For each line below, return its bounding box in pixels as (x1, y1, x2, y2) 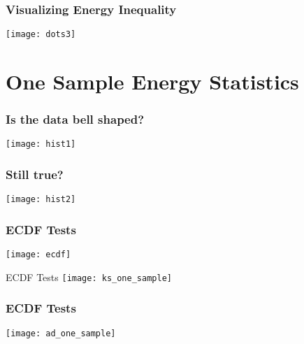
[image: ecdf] (6, 250, 71, 260)
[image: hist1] (6, 139, 76, 150)
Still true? (6, 166, 64, 183)
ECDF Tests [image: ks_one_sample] (6, 269, 172, 284)
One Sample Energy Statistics (6, 67, 299, 96)
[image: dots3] (6, 29, 76, 40)
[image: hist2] (6, 194, 76, 205)
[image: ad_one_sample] (6, 328, 116, 338)
